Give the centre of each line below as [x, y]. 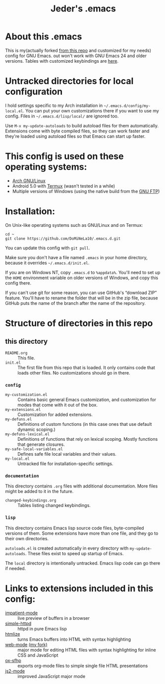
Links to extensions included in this [79, 588]
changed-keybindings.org [31, 500]
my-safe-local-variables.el [34, 449]
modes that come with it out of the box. [58, 405]
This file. [27, 358]
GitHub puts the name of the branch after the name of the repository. [76, 303]
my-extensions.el [23, 410]
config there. [18, 283]
